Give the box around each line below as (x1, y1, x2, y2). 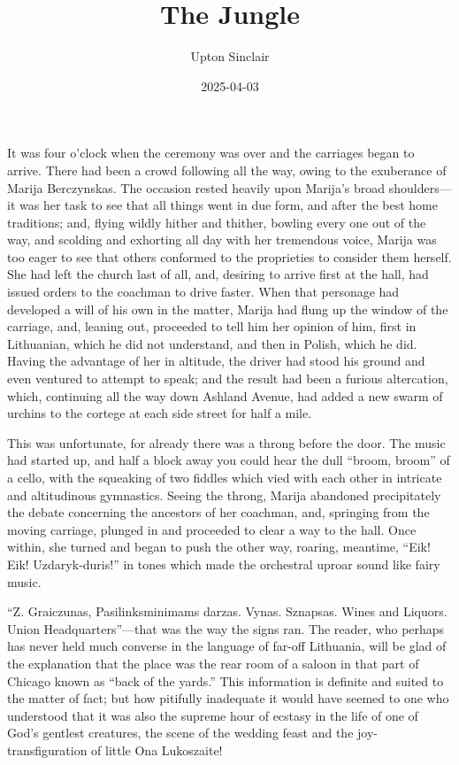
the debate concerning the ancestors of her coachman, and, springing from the (7, 503, 430, 522)
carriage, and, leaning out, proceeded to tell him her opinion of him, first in (7, 317, 417, 336)
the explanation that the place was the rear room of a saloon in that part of (7, 653, 419, 672)
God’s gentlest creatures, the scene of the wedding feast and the (7, 723, 354, 742)
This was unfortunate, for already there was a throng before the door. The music (7, 433, 446, 452)
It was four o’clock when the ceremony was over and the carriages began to (7, 143, 415, 162)
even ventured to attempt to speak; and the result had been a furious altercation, (7, 369, 448, 388)
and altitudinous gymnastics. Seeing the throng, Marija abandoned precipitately (7, 485, 441, 504)
